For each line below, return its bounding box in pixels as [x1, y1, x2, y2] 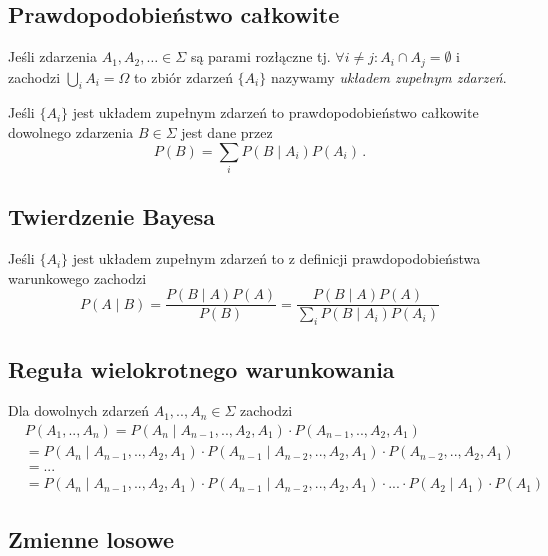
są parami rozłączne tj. [190, 46, 331, 67]
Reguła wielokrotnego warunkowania [8, 353, 395, 384]
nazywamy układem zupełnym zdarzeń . [270, 66, 507, 87]
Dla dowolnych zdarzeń [8, 400, 150, 421]
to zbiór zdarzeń [134, 66, 233, 87]
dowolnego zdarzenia [8, 122, 134, 143]
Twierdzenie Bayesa [8, 201, 216, 232]
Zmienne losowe [8, 523, 175, 554]
